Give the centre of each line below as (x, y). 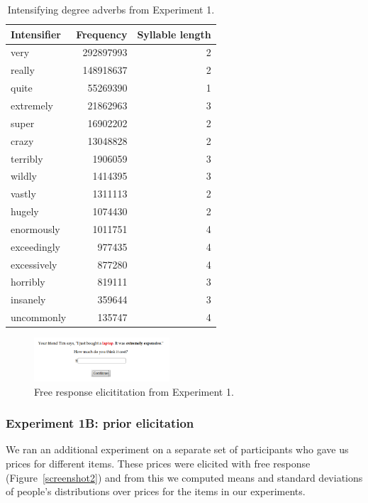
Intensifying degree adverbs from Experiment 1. (111, 9)
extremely (32, 105)
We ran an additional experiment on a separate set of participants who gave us (177, 449)
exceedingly (35, 246)
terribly (27, 158)
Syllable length (174, 34)
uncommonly (39, 317)
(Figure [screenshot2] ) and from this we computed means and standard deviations (184, 477)
